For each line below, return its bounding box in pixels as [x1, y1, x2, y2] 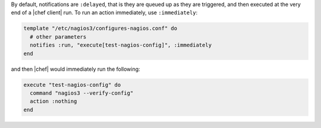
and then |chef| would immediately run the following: [11, 65, 140, 73]
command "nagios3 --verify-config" [30, 89, 134, 96]
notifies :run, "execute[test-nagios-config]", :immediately [30, 42, 212, 49]
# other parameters [30, 33, 87, 40]
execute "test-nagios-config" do [23, 81, 121, 88]
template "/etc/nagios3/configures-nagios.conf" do [23, 25, 178, 32]
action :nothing [30, 98, 77, 105]
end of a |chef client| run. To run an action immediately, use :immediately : [11, 9, 198, 16]
